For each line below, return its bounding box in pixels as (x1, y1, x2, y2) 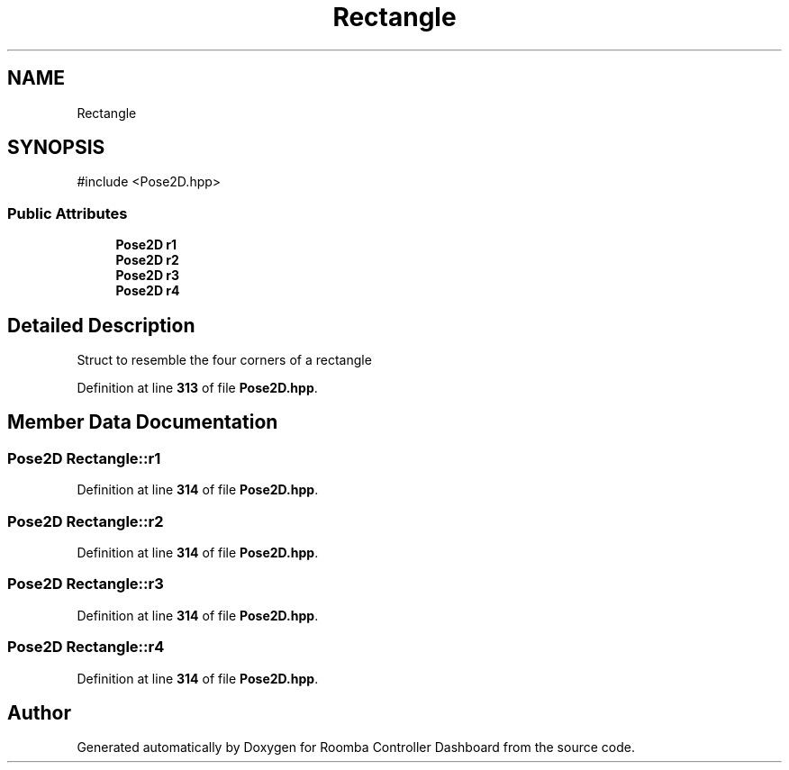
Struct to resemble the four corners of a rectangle (77, 352, 372, 368)
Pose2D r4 (115, 283, 180, 299)
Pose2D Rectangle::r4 (7, 638, 165, 657)
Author (7, 701, 71, 724)
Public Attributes (7, 204, 128, 222)
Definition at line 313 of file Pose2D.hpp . (77, 380, 318, 396)
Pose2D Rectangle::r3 (7, 575, 164, 593)
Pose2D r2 (115, 252, 179, 268)
